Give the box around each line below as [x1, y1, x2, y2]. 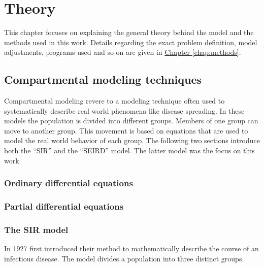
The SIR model [4, 223, 69, 236]
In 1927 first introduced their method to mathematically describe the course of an [4, 243, 259, 254]
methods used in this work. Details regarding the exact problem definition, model [4, 37, 257, 47]
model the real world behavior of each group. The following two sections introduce [4, 135, 260, 146]
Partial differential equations [4, 200, 124, 213]
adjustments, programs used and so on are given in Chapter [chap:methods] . [4, 47, 241, 57]
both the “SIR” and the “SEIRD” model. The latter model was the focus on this [4, 145, 255, 156]
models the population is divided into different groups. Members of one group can [4, 115, 258, 126]
